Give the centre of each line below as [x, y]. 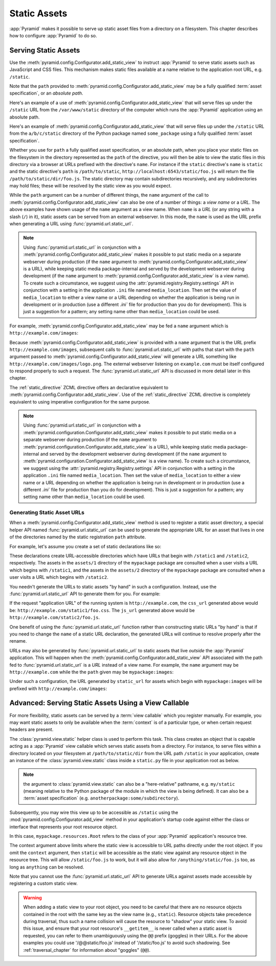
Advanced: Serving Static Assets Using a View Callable [99, 703]
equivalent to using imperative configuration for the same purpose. [80, 402]
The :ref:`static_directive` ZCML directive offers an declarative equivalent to [89, 387]
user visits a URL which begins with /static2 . [59, 577]
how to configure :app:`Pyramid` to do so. [53, 35]
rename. [18, 641]
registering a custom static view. [43, 883]
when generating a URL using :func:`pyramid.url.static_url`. [72, 224]
